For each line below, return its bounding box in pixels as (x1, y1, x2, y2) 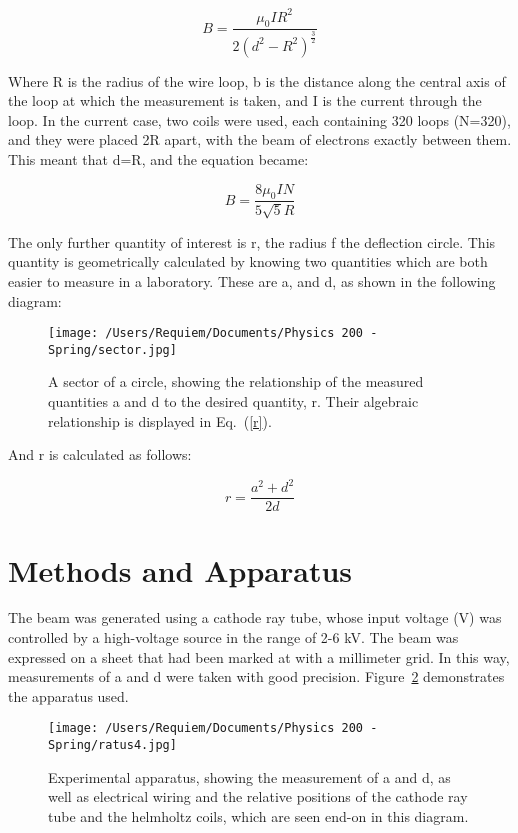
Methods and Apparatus (8, 549, 353, 590)
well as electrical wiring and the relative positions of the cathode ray (48, 786, 468, 807)
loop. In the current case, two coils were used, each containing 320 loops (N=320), (8, 109, 511, 130)
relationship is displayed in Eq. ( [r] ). (48, 410, 272, 431)
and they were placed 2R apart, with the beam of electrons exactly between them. (8, 129, 512, 150)
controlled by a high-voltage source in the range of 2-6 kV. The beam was (8, 627, 459, 648)
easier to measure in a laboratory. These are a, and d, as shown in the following (8, 270, 496, 291)
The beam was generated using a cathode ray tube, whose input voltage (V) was (8, 607, 502, 628)
